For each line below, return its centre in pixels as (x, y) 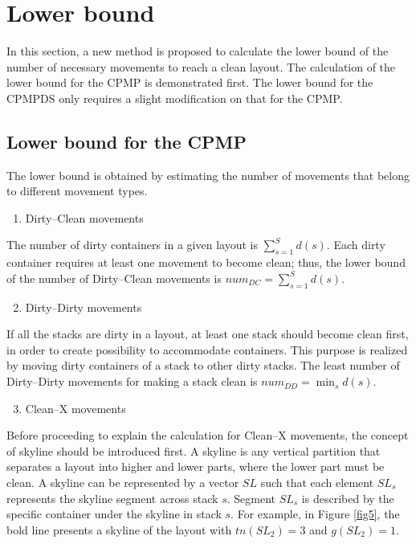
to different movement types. (77, 191)
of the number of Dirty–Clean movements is (114, 278)
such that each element (317, 483)
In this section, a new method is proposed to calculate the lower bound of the (198, 51)
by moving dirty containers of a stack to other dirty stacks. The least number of (203, 365)
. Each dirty (356, 245)
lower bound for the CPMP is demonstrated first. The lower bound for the (190, 82)
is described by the (348, 498)
